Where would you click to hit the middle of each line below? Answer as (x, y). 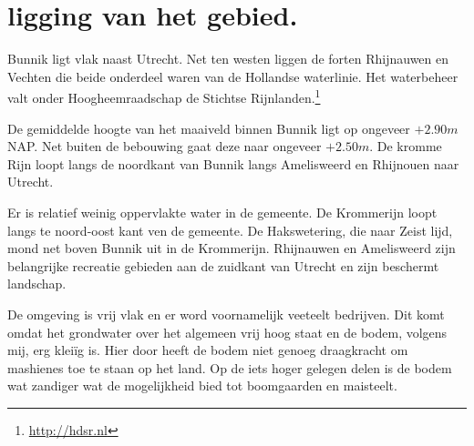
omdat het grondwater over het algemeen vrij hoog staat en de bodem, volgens (227, 332)
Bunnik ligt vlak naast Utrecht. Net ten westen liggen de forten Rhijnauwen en (228, 59)
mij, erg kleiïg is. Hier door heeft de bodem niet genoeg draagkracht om (208, 350)
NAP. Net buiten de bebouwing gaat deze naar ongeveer (165, 146)
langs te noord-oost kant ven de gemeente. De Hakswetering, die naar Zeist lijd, (230, 230)
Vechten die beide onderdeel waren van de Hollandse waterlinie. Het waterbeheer (233, 76)
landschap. (37, 284)
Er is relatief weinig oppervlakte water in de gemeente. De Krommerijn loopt (222, 212)
